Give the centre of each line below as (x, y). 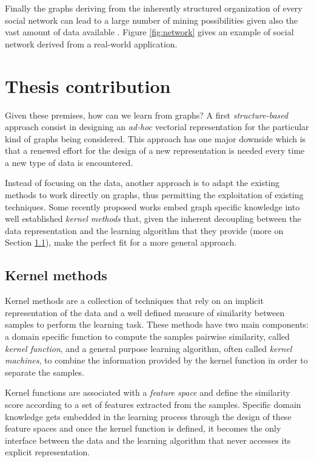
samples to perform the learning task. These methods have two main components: (157, 324)
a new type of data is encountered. (69, 162)
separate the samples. (45, 372)
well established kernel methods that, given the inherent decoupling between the (153, 219)
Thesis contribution (88, 85)
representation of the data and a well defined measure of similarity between (145, 312)
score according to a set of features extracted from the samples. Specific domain (153, 404)
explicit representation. (48, 452)
